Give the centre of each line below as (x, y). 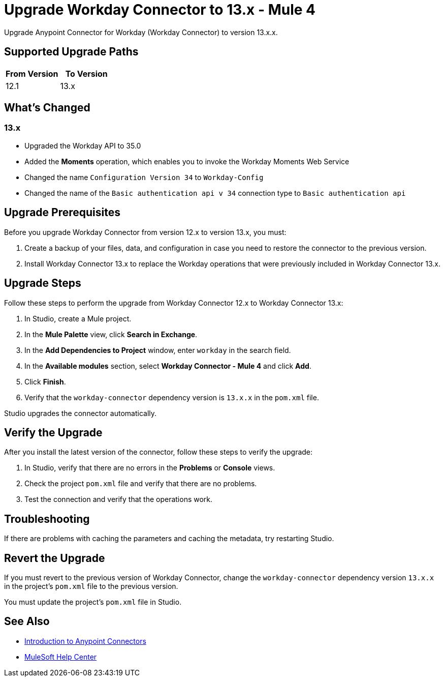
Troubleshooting (47, 519)
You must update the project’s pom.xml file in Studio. (93, 602)
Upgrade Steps (43, 283)
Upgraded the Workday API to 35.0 (83, 145)
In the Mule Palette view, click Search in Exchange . (111, 334)
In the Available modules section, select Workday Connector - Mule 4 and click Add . (168, 366)
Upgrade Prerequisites (62, 213)
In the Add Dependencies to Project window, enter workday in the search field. (158, 350)
